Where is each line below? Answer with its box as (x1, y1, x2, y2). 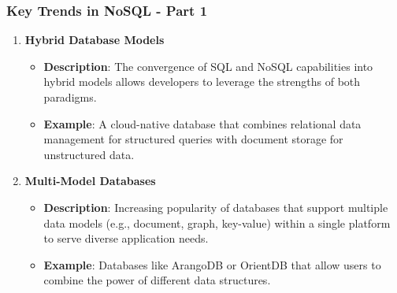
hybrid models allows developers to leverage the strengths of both (43, 73, 361, 90)
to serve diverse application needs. (43, 230, 209, 247)
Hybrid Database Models (24, 32, 165, 48)
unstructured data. (43, 146, 135, 162)
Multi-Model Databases (24, 172, 156, 189)
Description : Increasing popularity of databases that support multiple (43, 198, 388, 215)
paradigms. (43, 89, 97, 105)
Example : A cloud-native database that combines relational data (43, 115, 362, 132)
